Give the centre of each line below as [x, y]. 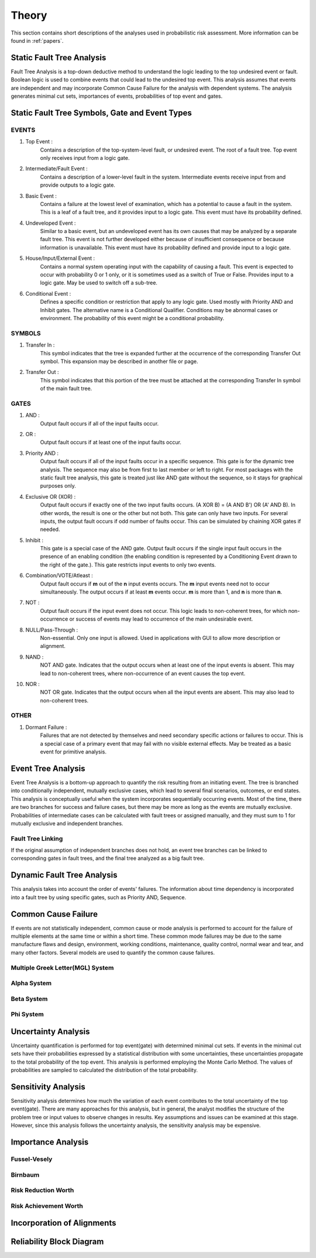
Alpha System [31, 983]
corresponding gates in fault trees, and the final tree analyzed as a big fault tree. [108, 858]
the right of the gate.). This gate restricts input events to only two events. [128, 564]
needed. [50, 529]
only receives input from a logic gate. [85, 157]
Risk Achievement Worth [47, 1206]
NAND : [35, 657]
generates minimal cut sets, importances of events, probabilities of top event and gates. [116, 96]
